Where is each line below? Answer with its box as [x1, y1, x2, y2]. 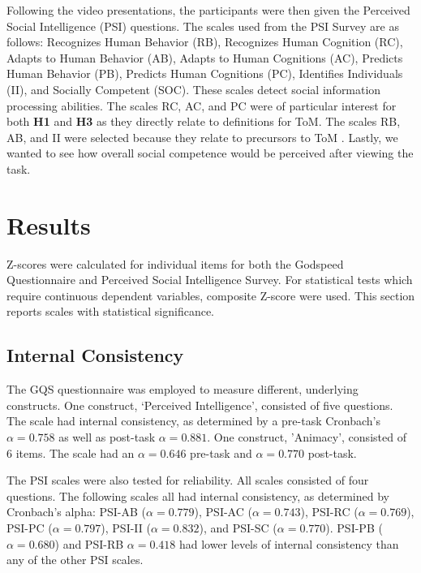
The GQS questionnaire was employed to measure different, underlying [6, 381, 359, 398]
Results [6, 208, 91, 241]
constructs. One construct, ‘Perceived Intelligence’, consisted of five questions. [6, 396, 393, 413]
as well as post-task [58, 429, 156, 446]
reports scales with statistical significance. [6, 303, 215, 320]
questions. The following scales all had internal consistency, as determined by [6, 487, 389, 504]
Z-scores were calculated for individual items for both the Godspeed [6, 255, 344, 272]
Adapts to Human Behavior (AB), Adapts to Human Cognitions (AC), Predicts [6, 49, 403, 66]
